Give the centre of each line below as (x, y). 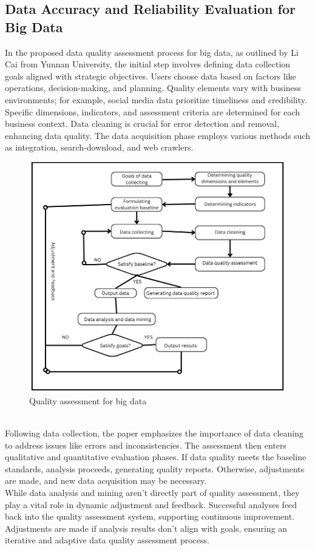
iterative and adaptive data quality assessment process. (107, 540)
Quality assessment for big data (88, 400)
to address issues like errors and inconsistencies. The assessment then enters (146, 445)
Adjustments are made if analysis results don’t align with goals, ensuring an (146, 528)
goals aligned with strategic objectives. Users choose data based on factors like (151, 76)
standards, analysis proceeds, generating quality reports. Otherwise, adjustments (155, 468)
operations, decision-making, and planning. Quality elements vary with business (153, 88)
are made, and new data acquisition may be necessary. (106, 480)
